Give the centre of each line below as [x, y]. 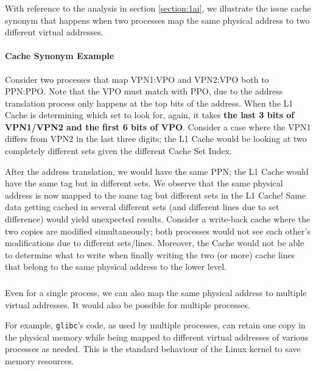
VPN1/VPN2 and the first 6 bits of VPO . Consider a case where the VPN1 [158, 126]
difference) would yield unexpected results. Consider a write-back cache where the [158, 219]
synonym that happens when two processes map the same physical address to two [157, 20]
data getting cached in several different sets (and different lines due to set [142, 207]
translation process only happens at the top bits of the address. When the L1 [149, 103]
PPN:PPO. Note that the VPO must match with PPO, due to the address [144, 91]
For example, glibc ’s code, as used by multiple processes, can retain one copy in [155, 325]
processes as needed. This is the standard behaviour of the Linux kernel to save [153, 349]
